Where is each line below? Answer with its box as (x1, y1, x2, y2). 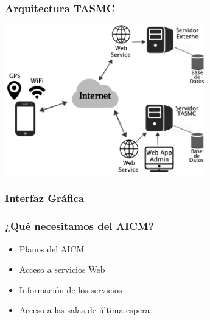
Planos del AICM (19, 242, 85, 255)
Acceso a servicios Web (19, 263, 105, 276)
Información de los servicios (19, 283, 122, 296)
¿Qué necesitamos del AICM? (5, 218, 154, 234)
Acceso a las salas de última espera (19, 304, 150, 316)
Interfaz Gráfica (5, 190, 84, 206)
